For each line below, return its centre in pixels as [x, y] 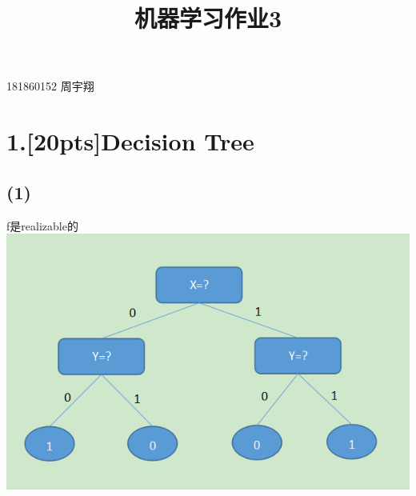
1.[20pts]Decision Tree [130, 141]
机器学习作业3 [208, 18]
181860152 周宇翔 [50, 86]
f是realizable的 [42, 225]
